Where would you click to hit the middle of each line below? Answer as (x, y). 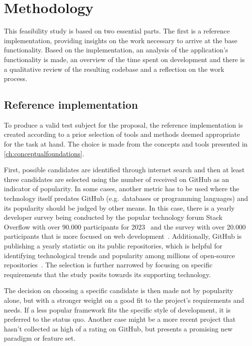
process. (16, 78)
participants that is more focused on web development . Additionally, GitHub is (123, 236)
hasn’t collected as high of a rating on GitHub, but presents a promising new (118, 328)
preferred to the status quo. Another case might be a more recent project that (120, 319)
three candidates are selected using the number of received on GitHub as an (117, 179)
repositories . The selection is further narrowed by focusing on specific (108, 265)
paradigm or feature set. (40, 338)
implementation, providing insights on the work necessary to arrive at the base (121, 40)
